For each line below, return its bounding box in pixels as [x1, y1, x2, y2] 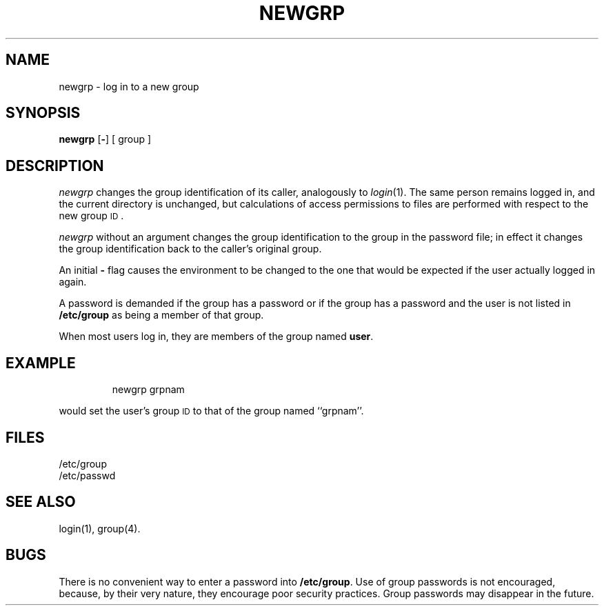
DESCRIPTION [6, 157, 104, 174]
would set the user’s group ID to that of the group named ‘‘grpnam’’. [59, 405, 364, 417]
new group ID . [59, 210, 124, 222]
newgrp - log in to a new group [59, 80, 199, 92]
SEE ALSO [6, 493, 76, 511]
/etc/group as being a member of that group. [59, 309, 264, 321]
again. [59, 276, 87, 288]
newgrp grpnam [112, 383, 185, 396]
